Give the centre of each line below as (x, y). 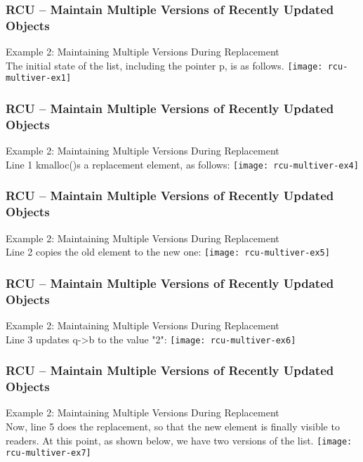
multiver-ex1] (39, 78)
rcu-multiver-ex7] (48, 453)
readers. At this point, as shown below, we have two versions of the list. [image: (179, 440)
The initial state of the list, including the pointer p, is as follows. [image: (164, 65)
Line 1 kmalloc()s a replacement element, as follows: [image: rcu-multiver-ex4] (182, 164)
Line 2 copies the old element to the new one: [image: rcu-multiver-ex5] (168, 252)
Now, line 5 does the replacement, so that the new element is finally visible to (173, 426)
